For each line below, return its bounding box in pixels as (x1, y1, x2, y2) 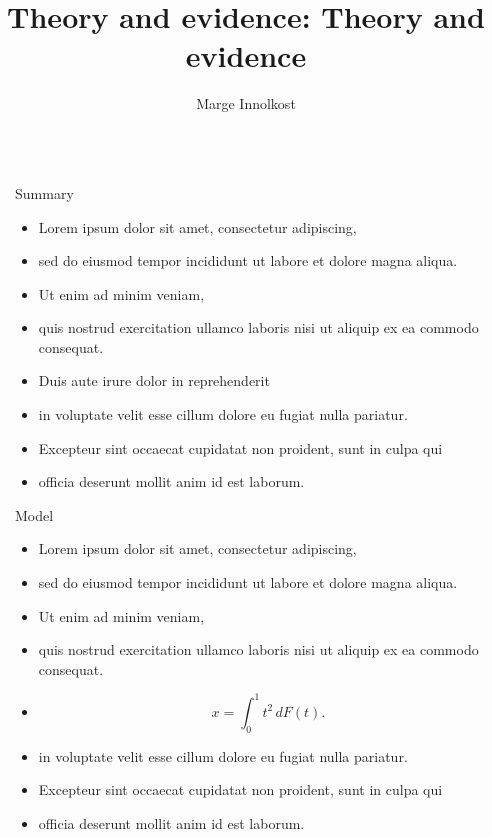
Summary (15, 182, 74, 203)
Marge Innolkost (196, 93, 296, 114)
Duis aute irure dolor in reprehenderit (38, 370, 270, 391)
